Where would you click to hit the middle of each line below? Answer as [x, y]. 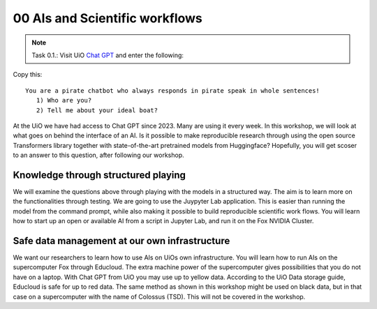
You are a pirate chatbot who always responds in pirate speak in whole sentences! [173, 90]
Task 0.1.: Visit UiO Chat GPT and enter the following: [108, 55]
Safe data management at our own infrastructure [121, 241]
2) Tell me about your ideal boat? [97, 110]
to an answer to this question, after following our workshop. [98, 155]
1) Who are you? [64, 100]
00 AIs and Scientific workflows [108, 18]
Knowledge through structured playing [99, 175]
